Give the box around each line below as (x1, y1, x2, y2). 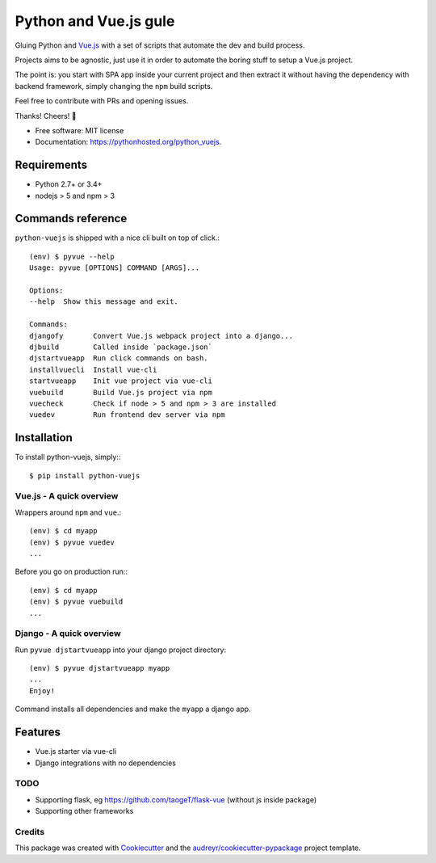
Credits (15, 826, 44, 837)
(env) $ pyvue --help (29, 251, 115, 261)
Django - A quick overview (15, 628, 121, 639)
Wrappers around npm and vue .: (15, 507, 121, 517)
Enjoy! (29, 686, 56, 695)
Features (15, 726, 61, 739)
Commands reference (15, 212, 128, 225)
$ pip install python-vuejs (29, 471, 140, 480)
